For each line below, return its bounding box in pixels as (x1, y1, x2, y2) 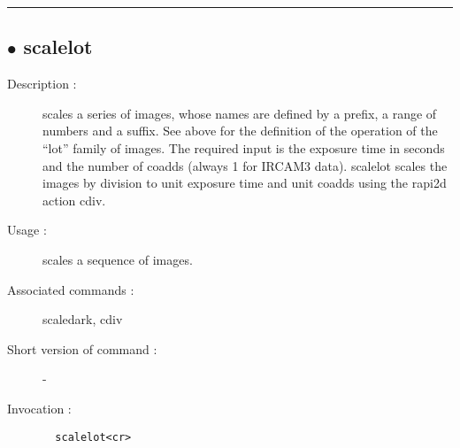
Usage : (7, 220, 47, 239)
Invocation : (7, 398, 72, 417)
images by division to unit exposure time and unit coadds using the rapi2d (42, 174, 447, 192)
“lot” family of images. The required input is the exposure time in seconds (42, 138, 445, 157)
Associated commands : (7, 280, 134, 298)
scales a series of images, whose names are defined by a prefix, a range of (42, 104, 437, 122)
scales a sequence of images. (42, 250, 193, 268)
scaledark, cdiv (42, 310, 123, 328)
